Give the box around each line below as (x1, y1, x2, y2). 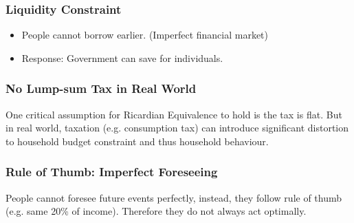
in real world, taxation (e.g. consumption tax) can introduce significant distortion (5, 120, 349, 135)
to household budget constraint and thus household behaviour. (5, 134, 269, 148)
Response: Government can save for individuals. (21, 50, 223, 65)
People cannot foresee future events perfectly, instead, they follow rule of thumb (5, 190, 342, 204)
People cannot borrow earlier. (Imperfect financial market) (21, 28, 269, 42)
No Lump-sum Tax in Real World (5, 80, 197, 97)
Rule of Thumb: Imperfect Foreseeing (5, 163, 218, 180)
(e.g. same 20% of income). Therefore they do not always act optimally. (5, 204, 307, 218)
